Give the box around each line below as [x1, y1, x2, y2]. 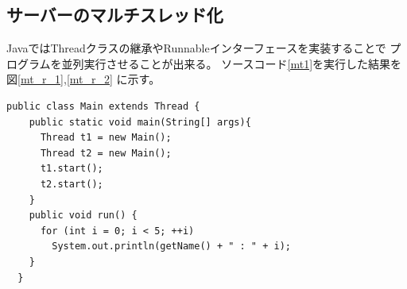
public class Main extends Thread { [6, 100, 200, 112]
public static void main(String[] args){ [29, 116, 251, 128]
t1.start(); [40, 163, 103, 175]
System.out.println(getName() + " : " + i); [52, 241, 291, 252]
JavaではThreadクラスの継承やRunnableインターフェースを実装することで [6, 40, 386, 56]
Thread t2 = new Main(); [40, 147, 172, 159]
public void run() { [29, 210, 138, 222]
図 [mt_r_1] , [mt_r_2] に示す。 [6, 71, 161, 87]
